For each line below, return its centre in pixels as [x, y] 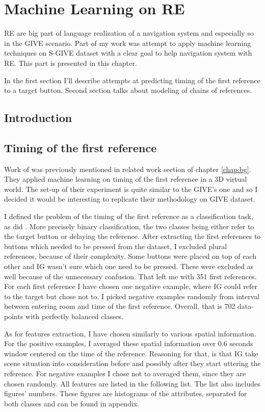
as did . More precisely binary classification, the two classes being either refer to [129, 226]
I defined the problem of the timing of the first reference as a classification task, [129, 216]
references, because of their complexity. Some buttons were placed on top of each [130, 256]
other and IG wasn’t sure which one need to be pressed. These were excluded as [129, 266]
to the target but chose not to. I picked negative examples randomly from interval [132, 296]
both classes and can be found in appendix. [72, 403]
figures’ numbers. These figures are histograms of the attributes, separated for [126, 393]
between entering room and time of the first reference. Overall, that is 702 [120, 306]
